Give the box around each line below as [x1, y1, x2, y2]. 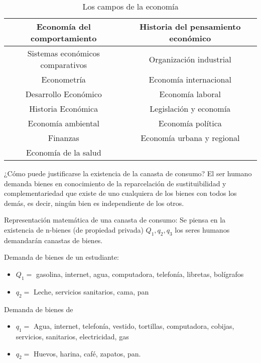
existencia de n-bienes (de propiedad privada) [4, 224, 144, 235]
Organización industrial [149, 53, 231, 65]
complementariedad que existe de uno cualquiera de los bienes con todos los [4, 188, 237, 198]
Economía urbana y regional [141, 132, 240, 143]
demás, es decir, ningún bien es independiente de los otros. [4, 197, 184, 208]
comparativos [40, 59, 87, 70]
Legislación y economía [150, 103, 231, 114]
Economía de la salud [26, 147, 101, 158]
